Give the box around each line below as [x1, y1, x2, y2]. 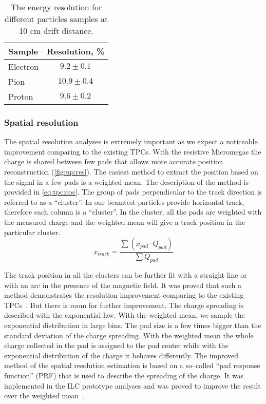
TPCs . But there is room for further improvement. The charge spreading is [4, 299, 244, 310]
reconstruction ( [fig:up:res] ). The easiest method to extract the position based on [4, 166, 258, 177]
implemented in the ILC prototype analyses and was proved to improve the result [4, 380, 261, 391]
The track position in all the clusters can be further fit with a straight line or [4, 269, 247, 280]
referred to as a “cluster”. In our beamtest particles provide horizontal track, [4, 196, 244, 207]
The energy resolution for [11, 1, 102, 13]
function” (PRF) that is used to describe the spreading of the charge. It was [4, 370, 244, 380]
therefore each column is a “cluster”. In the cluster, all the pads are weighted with [4, 206, 262, 217]
